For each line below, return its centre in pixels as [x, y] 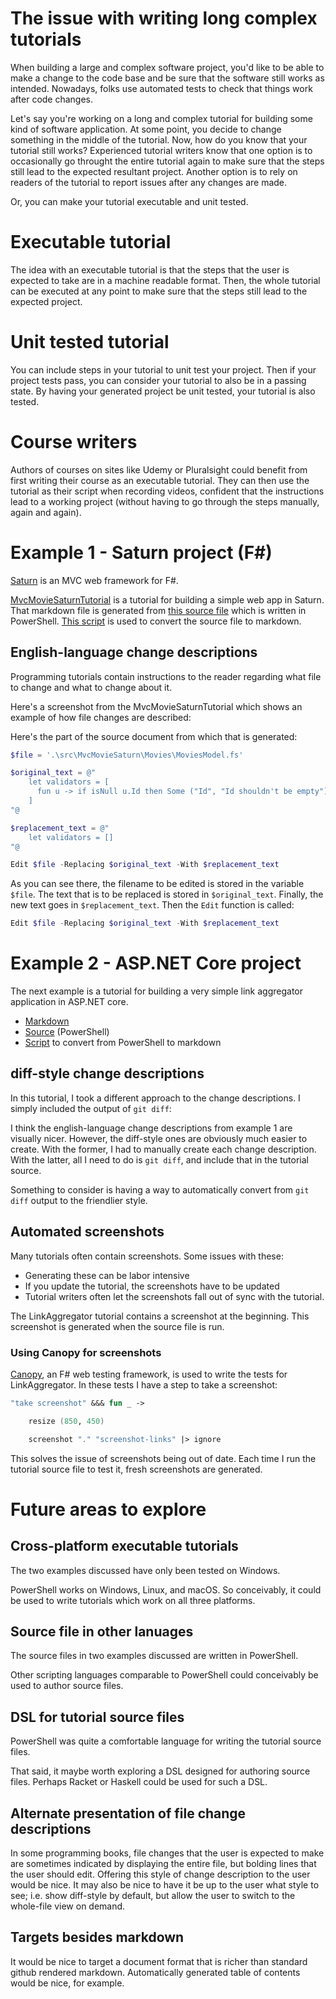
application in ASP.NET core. [69, 1002]
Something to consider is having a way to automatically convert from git [160, 1189]
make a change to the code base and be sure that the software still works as [167, 78]
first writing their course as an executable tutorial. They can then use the [160, 480]
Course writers [74, 442]
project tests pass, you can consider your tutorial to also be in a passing [158, 380]
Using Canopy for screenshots [86, 1352]
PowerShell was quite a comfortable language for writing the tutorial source [166, 1741]
